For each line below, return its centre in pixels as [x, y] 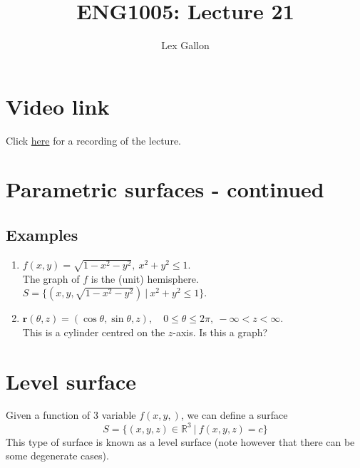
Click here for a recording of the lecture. [93, 140]
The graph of [51, 278]
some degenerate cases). [57, 456]
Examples [42, 235]
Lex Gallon [185, 45]
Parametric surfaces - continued [165, 189]
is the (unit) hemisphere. [145, 278]
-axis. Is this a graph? [220, 332]
